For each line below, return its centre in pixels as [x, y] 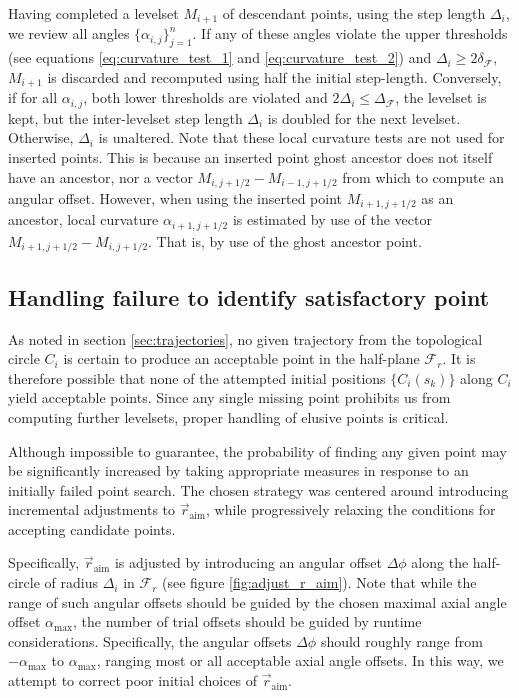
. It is [459, 358]
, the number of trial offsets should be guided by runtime [247, 621]
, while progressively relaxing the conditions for [351, 509]
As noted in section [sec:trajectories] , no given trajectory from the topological [245, 338]
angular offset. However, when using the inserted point [175, 197]
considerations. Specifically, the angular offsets [150, 640]
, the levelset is [441, 97]
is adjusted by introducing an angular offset [248, 562]
